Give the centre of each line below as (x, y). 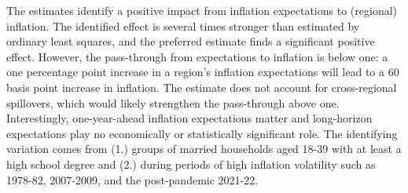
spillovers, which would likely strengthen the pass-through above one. (173, 102)
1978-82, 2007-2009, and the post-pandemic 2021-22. (132, 179)
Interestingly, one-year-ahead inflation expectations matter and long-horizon (189, 118)
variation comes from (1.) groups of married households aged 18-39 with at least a (204, 149)
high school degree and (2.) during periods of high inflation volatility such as (191, 164)
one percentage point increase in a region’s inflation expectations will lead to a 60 (203, 72)
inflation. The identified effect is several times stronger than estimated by (183, 25)
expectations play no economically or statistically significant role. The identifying (202, 133)
